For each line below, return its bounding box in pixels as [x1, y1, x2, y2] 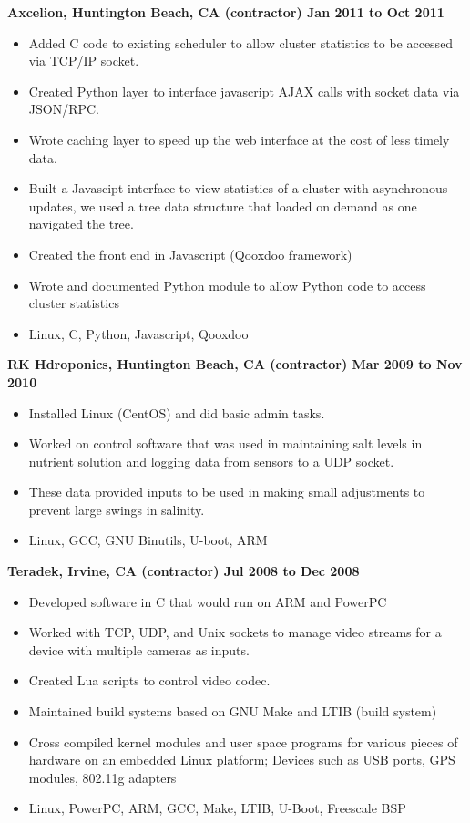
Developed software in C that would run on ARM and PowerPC [28, 592, 387, 611]
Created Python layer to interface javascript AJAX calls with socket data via [28, 81, 460, 100]
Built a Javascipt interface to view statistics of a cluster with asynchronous [28, 179, 448, 198]
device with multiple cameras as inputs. [28, 640, 250, 659]
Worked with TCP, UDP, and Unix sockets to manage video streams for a [28, 622, 442, 642]
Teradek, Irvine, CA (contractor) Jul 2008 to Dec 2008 [7, 561, 360, 581]
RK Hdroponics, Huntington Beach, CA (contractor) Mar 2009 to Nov [7, 355, 463, 374]
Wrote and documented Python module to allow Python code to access [28, 275, 426, 294]
